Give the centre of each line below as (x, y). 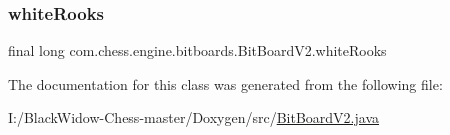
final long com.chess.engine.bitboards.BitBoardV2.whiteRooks (197, 50)
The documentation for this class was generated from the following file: (225, 83)
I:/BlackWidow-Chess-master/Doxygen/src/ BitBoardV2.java (194, 117)
